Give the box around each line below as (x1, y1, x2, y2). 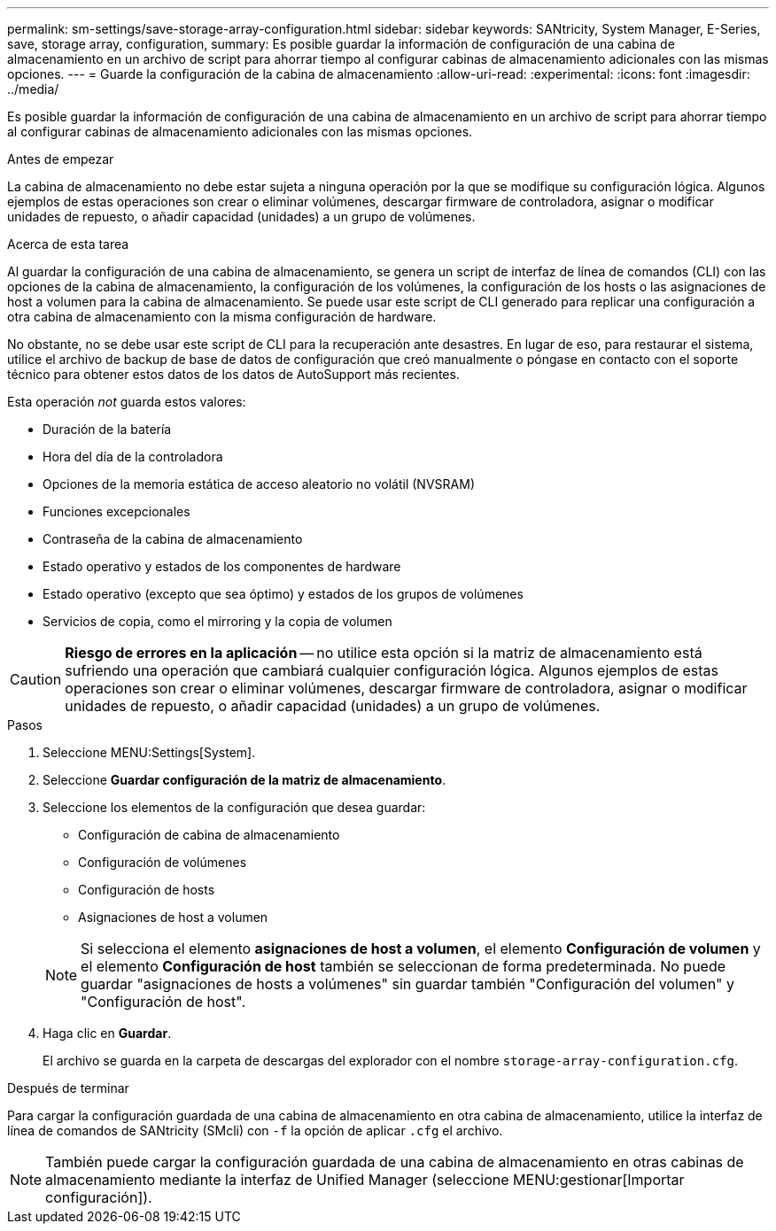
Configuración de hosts (78, 882, 215, 897)
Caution (10, 670, 62, 688)
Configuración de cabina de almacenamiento (78, 827, 340, 842)
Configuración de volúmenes (78, 855, 247, 870)
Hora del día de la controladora (43, 449, 223, 464)
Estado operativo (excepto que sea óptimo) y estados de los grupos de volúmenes (43, 586, 524, 601)
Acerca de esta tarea (7, 236, 129, 252)
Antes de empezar (7, 151, 114, 166)
